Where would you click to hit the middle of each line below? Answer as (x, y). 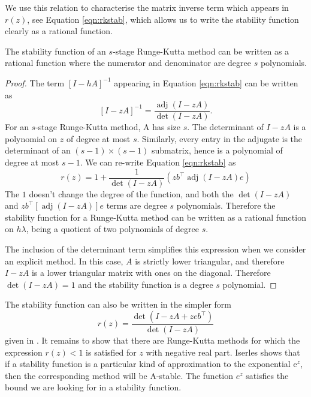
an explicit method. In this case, (64, 261)
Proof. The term (35, 82)
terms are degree (137, 205)
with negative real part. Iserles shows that (223, 352)
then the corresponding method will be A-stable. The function (119, 375)
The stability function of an (55, 51)
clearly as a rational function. (59, 31)
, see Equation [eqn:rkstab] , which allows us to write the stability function (163, 19)
